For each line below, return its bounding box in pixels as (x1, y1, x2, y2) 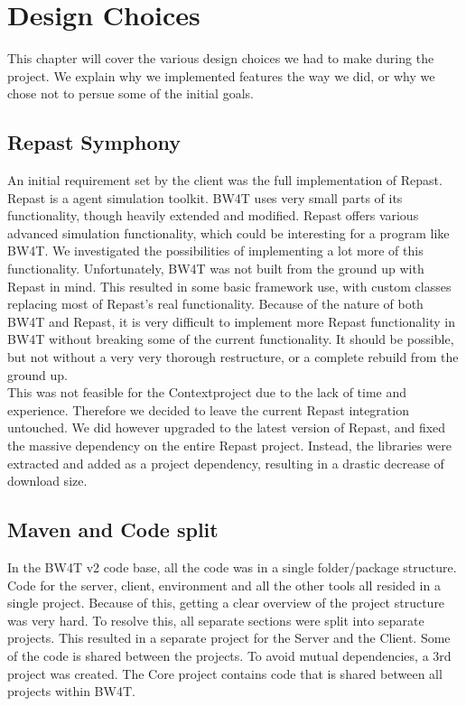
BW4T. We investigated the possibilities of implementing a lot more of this (7, 241, 424, 260)
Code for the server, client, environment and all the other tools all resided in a (7, 575, 441, 594)
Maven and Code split (7, 516, 219, 543)
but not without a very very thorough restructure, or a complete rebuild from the (7, 348, 459, 367)
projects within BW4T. (7, 682, 135, 701)
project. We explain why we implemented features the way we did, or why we (7, 66, 435, 85)
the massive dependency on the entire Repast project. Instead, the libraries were (7, 436, 452, 455)
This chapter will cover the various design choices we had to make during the (7, 49, 434, 68)
